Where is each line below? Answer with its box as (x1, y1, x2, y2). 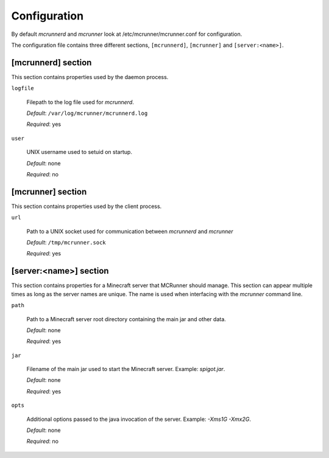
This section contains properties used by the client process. (11, 203, 162, 210)
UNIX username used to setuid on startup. (26, 148, 132, 156)
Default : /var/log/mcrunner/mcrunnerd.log (26, 109, 148, 117)
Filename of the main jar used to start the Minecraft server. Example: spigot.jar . (26, 366, 225, 373)
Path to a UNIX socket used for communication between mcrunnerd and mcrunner (26, 227, 234, 235)
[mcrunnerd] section (11, 57, 92, 68)
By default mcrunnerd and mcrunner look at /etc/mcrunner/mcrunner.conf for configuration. (11, 30, 242, 38)
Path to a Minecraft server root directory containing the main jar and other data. (26, 315, 227, 322)
